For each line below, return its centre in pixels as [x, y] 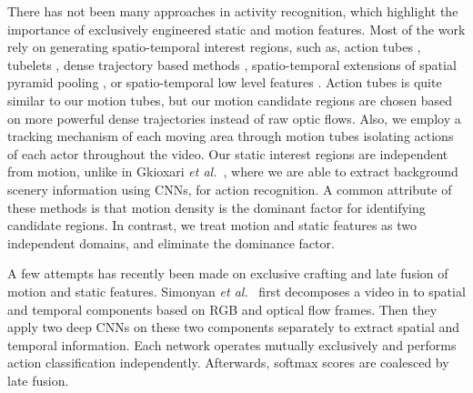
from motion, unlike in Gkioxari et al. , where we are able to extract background [233, 171]
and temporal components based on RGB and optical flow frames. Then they [222, 309]
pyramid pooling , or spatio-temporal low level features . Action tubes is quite [225, 82]
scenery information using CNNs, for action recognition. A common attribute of [230, 189]
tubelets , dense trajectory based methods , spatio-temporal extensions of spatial [232, 64]
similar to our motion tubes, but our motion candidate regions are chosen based [230, 100]
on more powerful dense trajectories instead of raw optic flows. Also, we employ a [234, 118]
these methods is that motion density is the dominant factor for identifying [216, 207]
